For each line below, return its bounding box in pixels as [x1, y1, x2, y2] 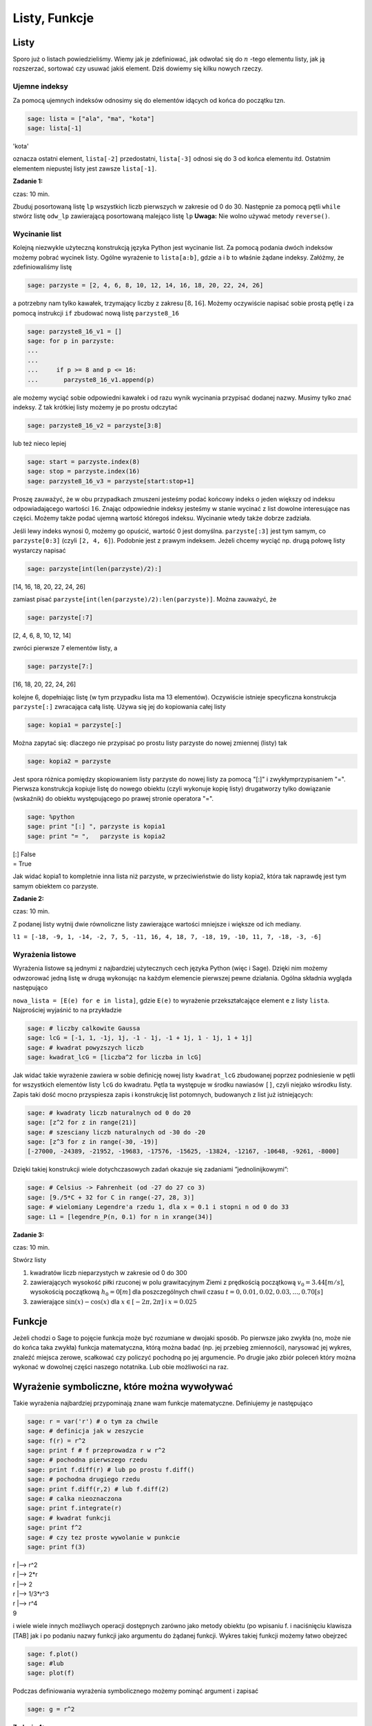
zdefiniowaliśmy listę [12, 263, 72, 271]
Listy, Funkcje [12, 10, 94, 26]
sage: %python [27, 813, 75, 821]
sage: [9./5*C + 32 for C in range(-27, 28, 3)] [27, 1193, 195, 1201]
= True [12, 860, 32, 868]
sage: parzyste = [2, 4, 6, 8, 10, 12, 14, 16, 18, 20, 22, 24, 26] [27, 282, 264, 289]
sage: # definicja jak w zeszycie [27, 1427, 144, 1435]
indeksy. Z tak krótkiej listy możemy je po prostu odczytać [12, 403, 178, 411]
